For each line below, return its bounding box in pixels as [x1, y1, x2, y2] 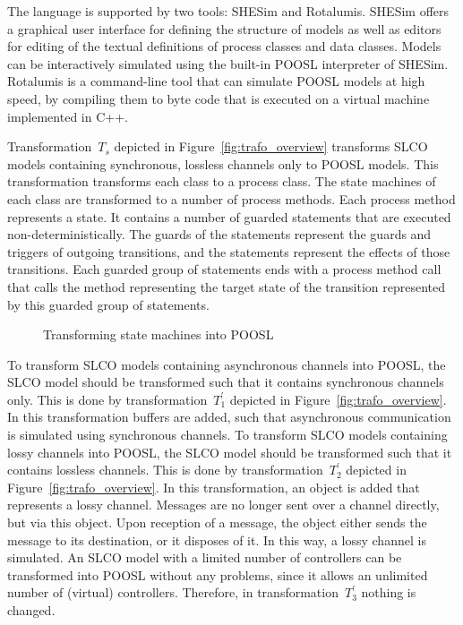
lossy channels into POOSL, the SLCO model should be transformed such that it [7, 442, 452, 461]
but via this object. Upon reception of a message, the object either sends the [7, 513, 427, 532]
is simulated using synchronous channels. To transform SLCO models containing [7, 425, 448, 444]
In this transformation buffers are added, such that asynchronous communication [7, 407, 451, 426]
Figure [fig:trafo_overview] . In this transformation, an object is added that [7, 477, 420, 496]
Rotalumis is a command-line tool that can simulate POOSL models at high [7, 72, 425, 90]
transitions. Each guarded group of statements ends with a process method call [7, 260, 442, 278]
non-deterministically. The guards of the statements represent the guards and [7, 225, 432, 244]
